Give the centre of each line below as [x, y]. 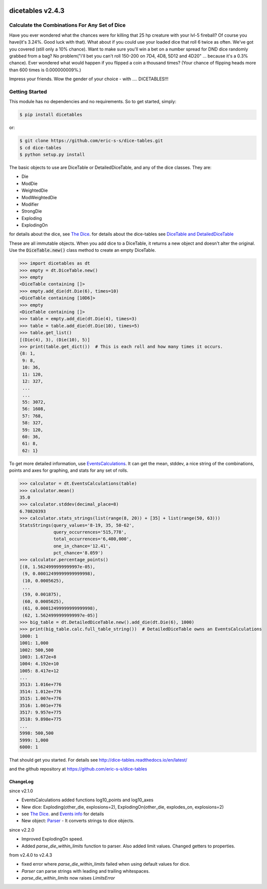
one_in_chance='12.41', [82, 546]
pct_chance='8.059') [78, 553]
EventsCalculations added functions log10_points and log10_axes [88, 800]
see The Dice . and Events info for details [63, 814]
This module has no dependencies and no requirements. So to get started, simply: [93, 102]
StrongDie [32, 211]
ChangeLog [22, 782]
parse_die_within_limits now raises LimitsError [68, 878]
